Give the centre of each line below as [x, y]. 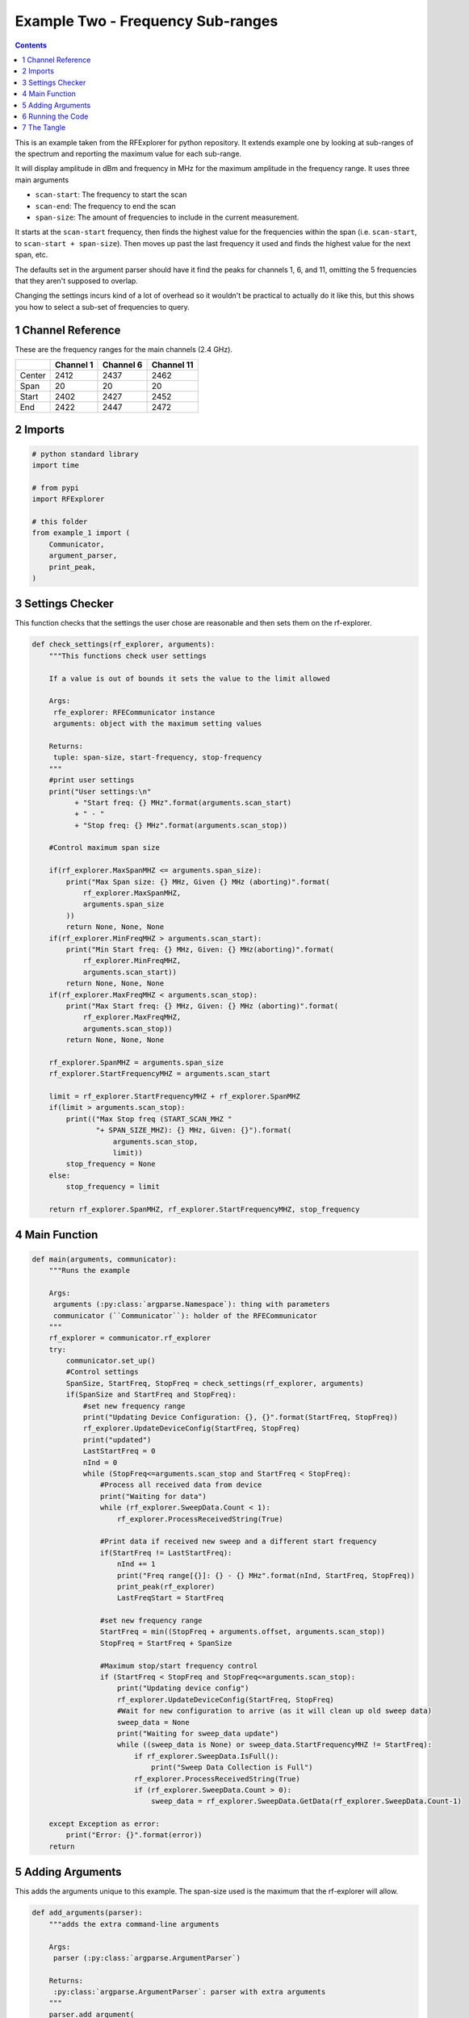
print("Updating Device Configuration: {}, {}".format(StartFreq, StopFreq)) [241, 1417]
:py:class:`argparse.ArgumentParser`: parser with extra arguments [189, 1992]
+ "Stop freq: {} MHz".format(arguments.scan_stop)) [181, 825]
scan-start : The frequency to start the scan [111, 195]
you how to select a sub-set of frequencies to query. [102, 307]
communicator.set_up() [111, 1361]
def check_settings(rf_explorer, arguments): [124, 645]
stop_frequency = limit [113, 1187]
